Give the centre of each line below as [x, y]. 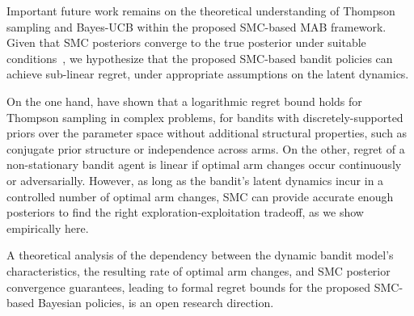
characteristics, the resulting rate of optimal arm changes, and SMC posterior [199, 270]
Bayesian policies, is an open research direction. [156, 303]
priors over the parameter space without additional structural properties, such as [207, 133]
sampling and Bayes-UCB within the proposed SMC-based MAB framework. [196, 26]
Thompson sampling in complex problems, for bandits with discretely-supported [205, 117]
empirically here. [48, 228]
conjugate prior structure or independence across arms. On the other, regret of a [206, 148]
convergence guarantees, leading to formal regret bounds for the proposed [189, 287]
